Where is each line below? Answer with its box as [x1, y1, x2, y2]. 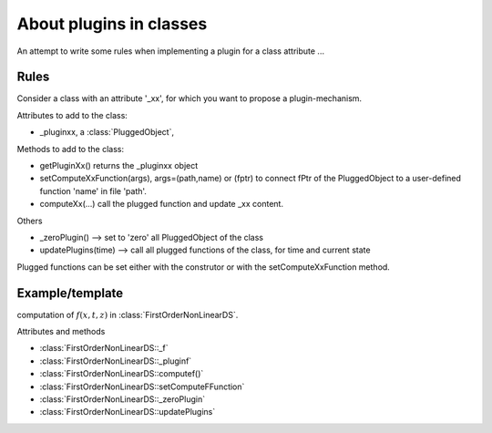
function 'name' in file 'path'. [39, 185, 148, 196]
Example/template [16, 285, 124, 301]
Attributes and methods [16, 326, 106, 337]
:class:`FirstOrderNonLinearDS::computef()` [39, 368, 204, 379]
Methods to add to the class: [16, 143, 125, 154]
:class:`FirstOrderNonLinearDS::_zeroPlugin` [39, 394, 205, 405]
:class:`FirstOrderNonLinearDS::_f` [39, 343, 169, 354]
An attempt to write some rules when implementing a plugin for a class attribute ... [16, 46, 325, 57]
